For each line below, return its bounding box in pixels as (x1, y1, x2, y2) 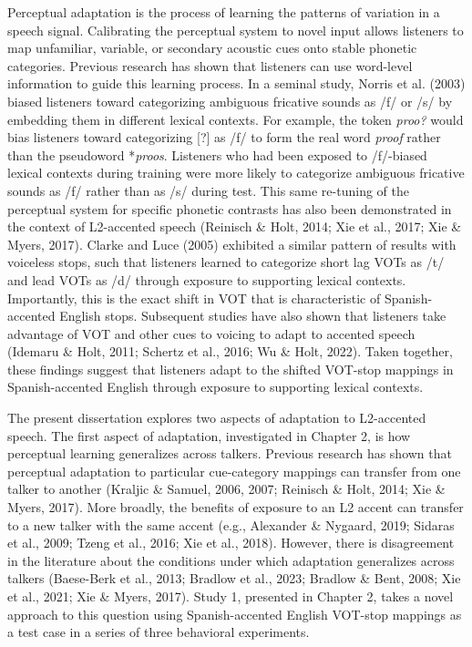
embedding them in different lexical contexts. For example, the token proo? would (7, 109, 464, 128)
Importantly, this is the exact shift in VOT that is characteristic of (7, 288, 381, 307)
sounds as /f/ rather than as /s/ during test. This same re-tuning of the (7, 180, 409, 200)
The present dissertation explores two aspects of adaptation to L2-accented (7, 408, 426, 427)
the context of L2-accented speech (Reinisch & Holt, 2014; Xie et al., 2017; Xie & (7, 217, 462, 236)
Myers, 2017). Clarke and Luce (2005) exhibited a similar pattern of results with (7, 234, 457, 253)
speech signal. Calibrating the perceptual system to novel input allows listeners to (7, 20, 464, 39)
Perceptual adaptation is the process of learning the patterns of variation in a (7, 3, 440, 21)
